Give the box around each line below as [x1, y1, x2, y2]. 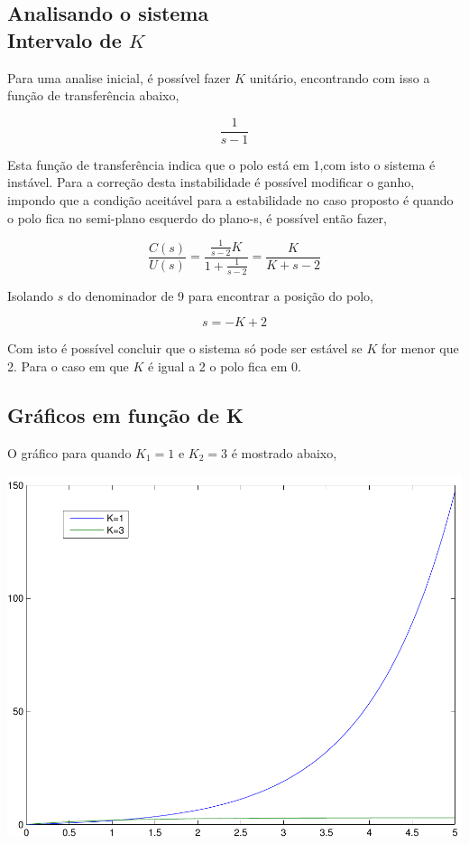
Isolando [7, 286, 54, 305]
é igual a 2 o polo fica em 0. [148, 356, 301, 375]
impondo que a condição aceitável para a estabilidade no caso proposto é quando [7, 191, 454, 210]
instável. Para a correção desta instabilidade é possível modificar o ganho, [7, 173, 415, 192]
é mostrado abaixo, [231, 443, 337, 462]
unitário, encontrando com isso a [249, 68, 430, 87]
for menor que [382, 339, 459, 358]
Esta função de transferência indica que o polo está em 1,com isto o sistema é [7, 155, 436, 173]
